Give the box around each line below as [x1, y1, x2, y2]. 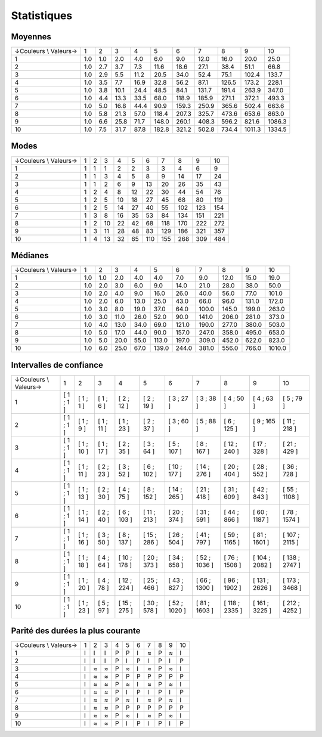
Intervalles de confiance [11, 360, 104, 370]
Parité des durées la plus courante [11, 626, 141, 636]
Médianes [11, 250, 49, 261]
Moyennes [11, 32, 52, 42]
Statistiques [11, 9, 73, 22]
